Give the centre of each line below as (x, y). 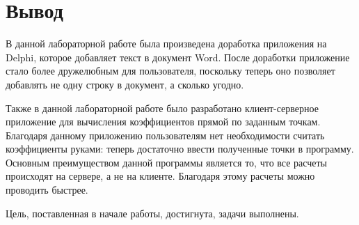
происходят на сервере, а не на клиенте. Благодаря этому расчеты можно (160, 176)
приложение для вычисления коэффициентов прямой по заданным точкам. (163, 122)
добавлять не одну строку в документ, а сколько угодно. (125, 84)
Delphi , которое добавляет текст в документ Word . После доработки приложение (178, 57)
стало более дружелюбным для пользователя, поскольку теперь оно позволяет (170, 71)
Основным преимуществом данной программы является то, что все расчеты (167, 162)
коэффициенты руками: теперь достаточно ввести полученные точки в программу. (180, 149)
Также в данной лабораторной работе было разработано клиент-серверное (162, 108)
